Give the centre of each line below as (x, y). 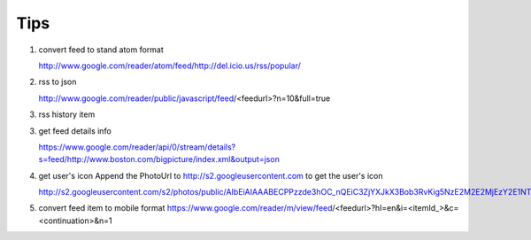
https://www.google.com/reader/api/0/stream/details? (137, 147)
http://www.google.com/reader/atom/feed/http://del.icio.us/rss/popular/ (169, 66)
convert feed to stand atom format (101, 50)
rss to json (58, 82)
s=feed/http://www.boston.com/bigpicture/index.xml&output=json (159, 159)
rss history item (67, 114)
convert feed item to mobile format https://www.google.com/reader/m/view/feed (185, 208)
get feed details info (75, 131)
